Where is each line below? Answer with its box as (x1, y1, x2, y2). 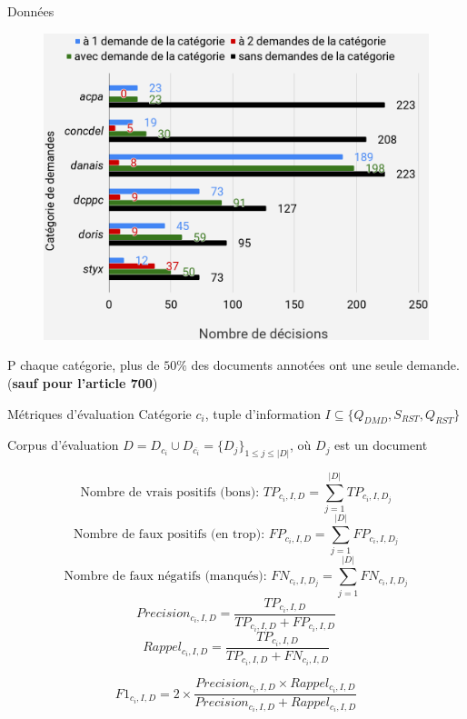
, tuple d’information (204, 404, 321, 423)
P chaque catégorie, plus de (7, 355, 160, 374)
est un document (334, 435, 428, 454)
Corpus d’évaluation (7, 435, 119, 454)
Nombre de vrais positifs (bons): (80, 485, 260, 499)
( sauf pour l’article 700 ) (7, 373, 158, 392)
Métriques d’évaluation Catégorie (7, 404, 192, 423)
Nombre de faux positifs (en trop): (73, 528, 265, 542)
